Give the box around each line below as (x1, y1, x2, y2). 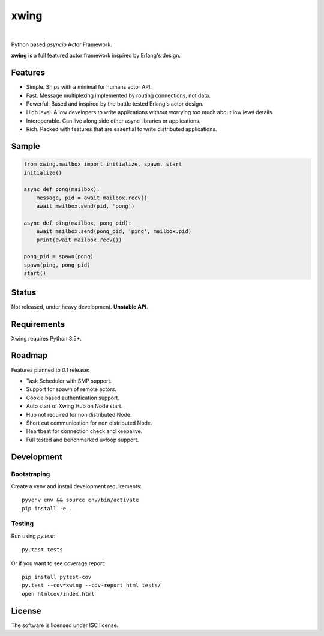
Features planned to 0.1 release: (11, 366, 90, 374)
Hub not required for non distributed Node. (26, 411, 132, 418)
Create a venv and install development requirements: (11, 482, 142, 489)
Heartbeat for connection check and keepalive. (26, 428, 143, 435)
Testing (11, 519, 34, 528)
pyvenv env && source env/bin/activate (22, 497, 139, 504)
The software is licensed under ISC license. (11, 622, 119, 629)
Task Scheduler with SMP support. (26, 377, 112, 384)
